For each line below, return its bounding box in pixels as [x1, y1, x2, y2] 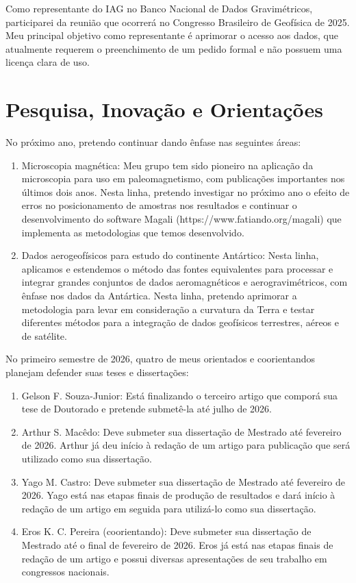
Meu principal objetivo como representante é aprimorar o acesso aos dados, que [5, 28, 338, 42]
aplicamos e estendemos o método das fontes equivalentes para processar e [21, 261, 333, 275]
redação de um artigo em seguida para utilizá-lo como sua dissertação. [21, 501, 316, 515]
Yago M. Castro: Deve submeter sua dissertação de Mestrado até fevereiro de [21, 474, 345, 488]
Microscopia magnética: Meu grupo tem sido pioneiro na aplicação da [21, 158, 314, 172]
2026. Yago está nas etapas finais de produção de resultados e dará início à [21, 488, 335, 502]
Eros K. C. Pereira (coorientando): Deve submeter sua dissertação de [21, 524, 311, 538]
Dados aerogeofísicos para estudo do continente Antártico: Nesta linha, [21, 248, 319, 262]
